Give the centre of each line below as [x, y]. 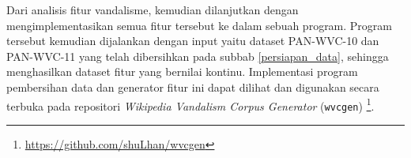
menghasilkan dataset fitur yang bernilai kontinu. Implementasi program [182, 71]
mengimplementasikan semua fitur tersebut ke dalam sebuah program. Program [200, 25]
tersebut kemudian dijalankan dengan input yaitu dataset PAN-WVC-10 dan [193, 41]
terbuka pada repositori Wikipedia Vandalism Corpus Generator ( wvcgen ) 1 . [190, 104]
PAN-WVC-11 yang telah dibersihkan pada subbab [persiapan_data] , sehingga [198, 56]
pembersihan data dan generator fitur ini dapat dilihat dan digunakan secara [193, 87]
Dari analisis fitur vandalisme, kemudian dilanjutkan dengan [153, 9]
